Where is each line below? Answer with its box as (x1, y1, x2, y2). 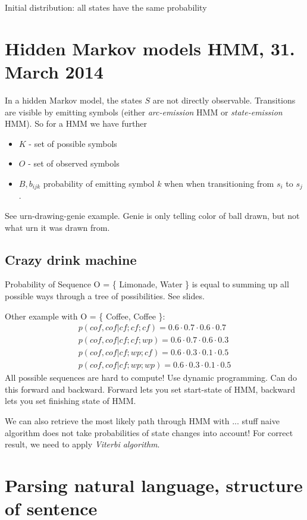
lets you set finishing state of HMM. (5, 394, 136, 407)
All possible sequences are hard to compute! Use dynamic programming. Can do (5, 371, 297, 384)
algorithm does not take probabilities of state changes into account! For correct (5, 426, 293, 438)
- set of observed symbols (28, 157, 120, 170)
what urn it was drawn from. (5, 221, 110, 233)
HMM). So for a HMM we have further (5, 117, 147, 130)
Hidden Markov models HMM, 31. (5, 36, 295, 60)
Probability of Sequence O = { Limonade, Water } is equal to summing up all (5, 278, 289, 290)
